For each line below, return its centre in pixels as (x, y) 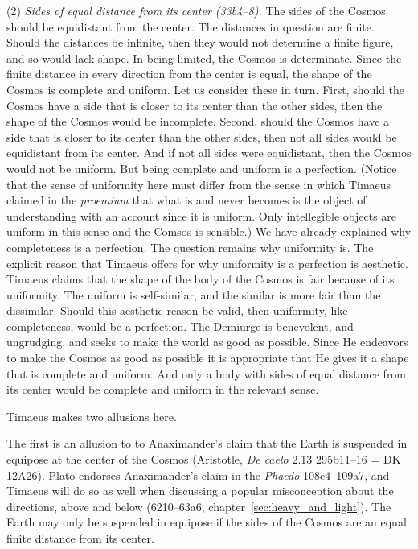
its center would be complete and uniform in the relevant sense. (163, 389)
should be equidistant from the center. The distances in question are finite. (191, 26)
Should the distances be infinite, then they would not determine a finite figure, (200, 42)
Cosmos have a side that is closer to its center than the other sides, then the (195, 105)
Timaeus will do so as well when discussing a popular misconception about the (200, 491)
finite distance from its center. (80, 538)
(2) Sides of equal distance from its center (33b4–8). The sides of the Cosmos (196, 10)
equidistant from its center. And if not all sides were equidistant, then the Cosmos (209, 153)
